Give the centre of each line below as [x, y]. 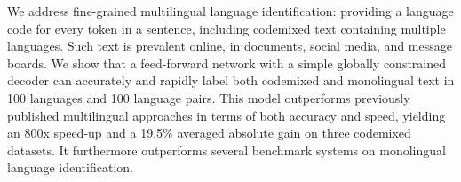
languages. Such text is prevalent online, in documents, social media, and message [230, 46]
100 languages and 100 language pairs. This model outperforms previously [209, 97]
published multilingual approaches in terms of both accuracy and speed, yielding [227, 115]
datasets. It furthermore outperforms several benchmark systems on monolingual [227, 150]
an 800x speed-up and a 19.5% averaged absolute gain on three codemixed [209, 133]
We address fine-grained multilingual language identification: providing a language [230, 11]
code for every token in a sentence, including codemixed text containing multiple [227, 28]
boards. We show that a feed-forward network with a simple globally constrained [227, 63]
